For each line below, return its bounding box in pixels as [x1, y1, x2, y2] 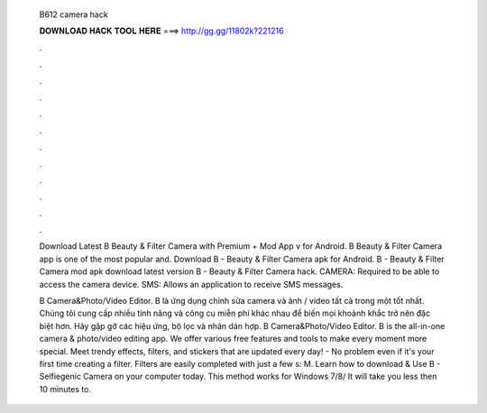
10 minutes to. [39, 383, 92, 394]
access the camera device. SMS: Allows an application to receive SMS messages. [39, 279, 344, 289]
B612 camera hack [39, 9, 108, 20]
